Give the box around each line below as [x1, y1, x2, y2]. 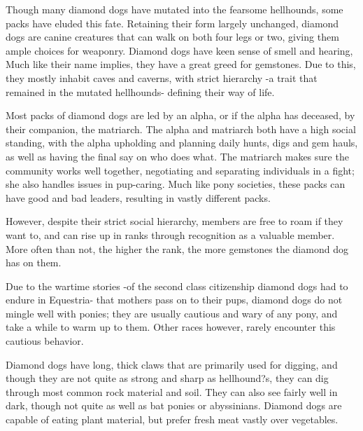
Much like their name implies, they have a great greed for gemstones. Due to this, [6, 57, 356, 71]
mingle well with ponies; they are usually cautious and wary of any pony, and [6, 306, 338, 320]
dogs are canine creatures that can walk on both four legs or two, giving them [6, 29, 339, 44]
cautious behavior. [6, 334, 84, 348]
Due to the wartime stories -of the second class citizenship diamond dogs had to [6, 278, 348, 293]
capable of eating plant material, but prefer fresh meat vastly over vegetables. [6, 412, 339, 427]
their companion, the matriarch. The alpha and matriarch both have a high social [6, 121, 356, 136]
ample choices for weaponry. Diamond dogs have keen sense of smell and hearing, [6, 43, 353, 57]
